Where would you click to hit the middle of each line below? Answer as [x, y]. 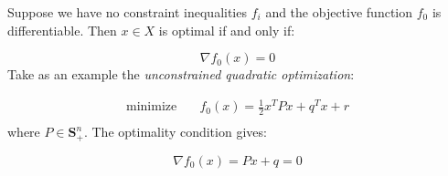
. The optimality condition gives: [175, 132]
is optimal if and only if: [227, 30]
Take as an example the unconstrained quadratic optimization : [181, 74]
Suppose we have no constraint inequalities [127, 12]
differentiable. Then [62, 30]
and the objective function [339, 12]
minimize [152, 107]
